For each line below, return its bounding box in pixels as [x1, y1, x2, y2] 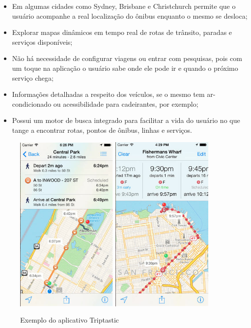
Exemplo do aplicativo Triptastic [20, 315, 119, 325]
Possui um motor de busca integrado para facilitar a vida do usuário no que [12, 115, 240, 125]
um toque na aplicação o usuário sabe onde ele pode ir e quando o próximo [12, 62, 238, 73]
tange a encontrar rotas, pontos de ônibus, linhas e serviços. [12, 124, 192, 135]
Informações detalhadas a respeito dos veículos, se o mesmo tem [12, 89, 205, 99]
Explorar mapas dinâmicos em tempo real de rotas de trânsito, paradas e [12, 27, 232, 37]
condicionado [12, 98, 52, 109]
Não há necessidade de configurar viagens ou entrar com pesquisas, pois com [12, 53, 242, 63]
